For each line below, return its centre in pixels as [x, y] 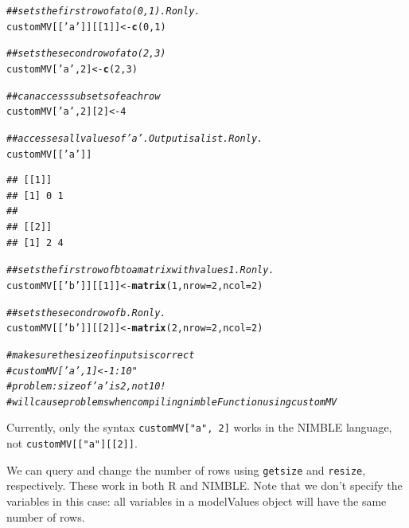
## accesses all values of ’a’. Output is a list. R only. [135, 138]
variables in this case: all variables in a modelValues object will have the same [197, 501]
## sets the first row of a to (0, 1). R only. [103, 11]
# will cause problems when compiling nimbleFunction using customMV [172, 402]
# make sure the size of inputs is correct [101, 355]
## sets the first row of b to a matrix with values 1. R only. [140, 270]
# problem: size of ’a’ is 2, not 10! [86, 387]
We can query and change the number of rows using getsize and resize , [186, 469]
